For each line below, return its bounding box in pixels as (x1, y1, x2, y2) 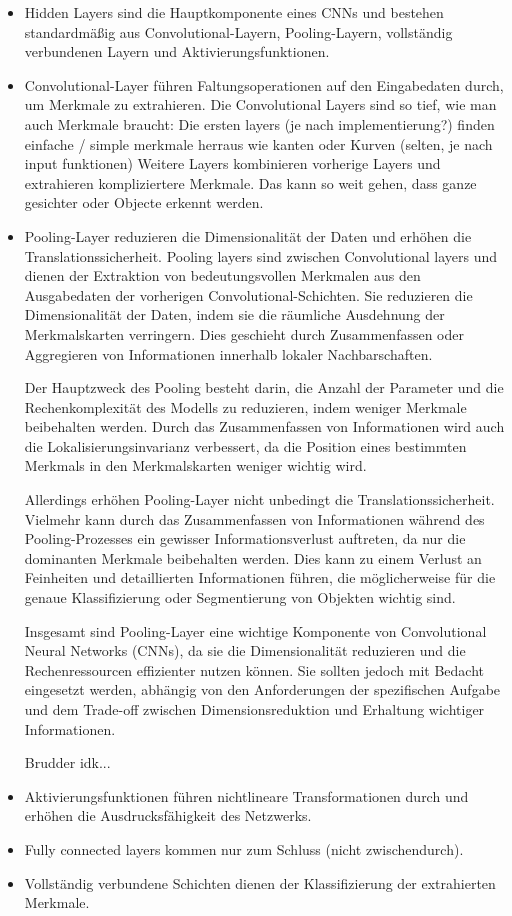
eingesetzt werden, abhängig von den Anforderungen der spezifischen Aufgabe (24, 679, 501, 700)
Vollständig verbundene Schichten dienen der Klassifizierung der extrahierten (24, 872, 496, 893)
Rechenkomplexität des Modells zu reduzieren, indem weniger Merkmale (24, 396, 467, 417)
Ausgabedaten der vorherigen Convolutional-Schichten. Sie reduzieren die (24, 284, 473, 305)
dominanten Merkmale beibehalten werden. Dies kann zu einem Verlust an (24, 547, 482, 568)
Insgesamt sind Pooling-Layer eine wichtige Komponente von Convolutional (24, 620, 487, 641)
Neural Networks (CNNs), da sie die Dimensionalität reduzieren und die (24, 640, 466, 661)
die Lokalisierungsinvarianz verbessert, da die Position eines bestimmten (24, 435, 467, 456)
